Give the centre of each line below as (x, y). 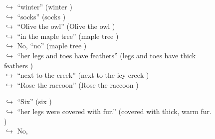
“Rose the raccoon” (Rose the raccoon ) (78, 84)
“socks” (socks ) (41, 16)
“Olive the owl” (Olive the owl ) (66, 26)
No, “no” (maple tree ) (52, 46)
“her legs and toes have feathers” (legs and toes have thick (107, 55)
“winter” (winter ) (45, 6)
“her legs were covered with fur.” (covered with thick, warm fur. (114, 111)
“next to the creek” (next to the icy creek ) (83, 75)
